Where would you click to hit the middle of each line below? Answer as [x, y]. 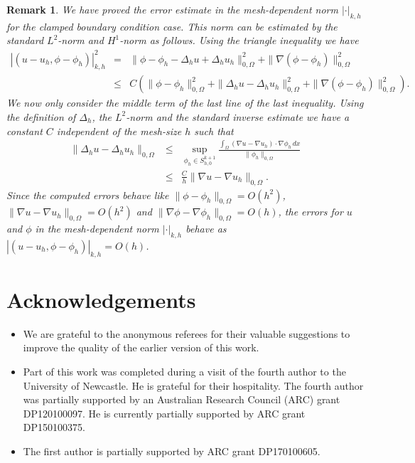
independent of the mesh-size [119, 131]
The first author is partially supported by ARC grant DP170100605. [172, 451]
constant [25, 131]
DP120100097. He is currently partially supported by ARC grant [164, 413]
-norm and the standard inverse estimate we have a [238, 116]
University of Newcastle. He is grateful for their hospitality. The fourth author [193, 385]
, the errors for [311, 212]
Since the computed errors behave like [88, 195]
